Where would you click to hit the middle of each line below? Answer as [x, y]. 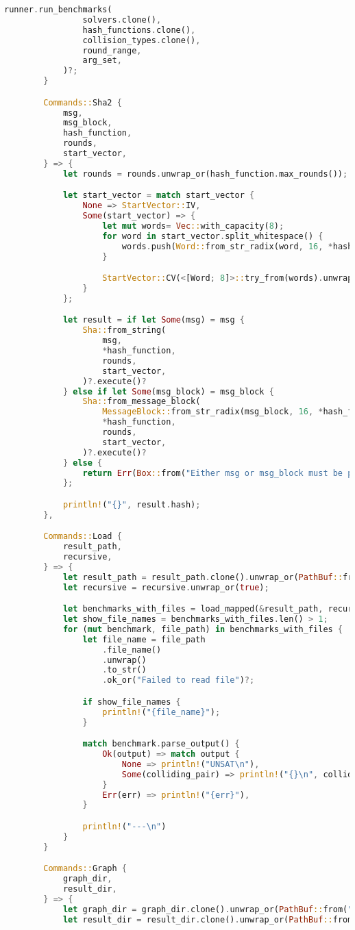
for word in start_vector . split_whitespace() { [213, 236]
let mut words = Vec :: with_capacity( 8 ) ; [193, 226]
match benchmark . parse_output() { [161, 744]
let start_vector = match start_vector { [159, 196]
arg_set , [102, 61]
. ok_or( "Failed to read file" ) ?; [179, 680]
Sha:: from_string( [124, 330]
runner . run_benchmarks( [58, 10]
